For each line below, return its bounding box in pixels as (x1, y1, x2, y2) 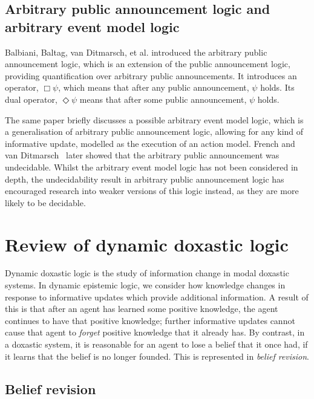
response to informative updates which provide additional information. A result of (5, 290, 309, 303)
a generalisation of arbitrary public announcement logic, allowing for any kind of (5, 125, 304, 138)
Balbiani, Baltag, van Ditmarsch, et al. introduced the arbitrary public (5, 45, 267, 58)
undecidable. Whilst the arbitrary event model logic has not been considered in (5, 160, 298, 173)
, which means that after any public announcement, (58, 81, 249, 94)
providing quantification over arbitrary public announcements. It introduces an (5, 69, 297, 82)
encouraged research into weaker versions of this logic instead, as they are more (5, 184, 299, 197)
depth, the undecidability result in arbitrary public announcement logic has (5, 172, 284, 185)
